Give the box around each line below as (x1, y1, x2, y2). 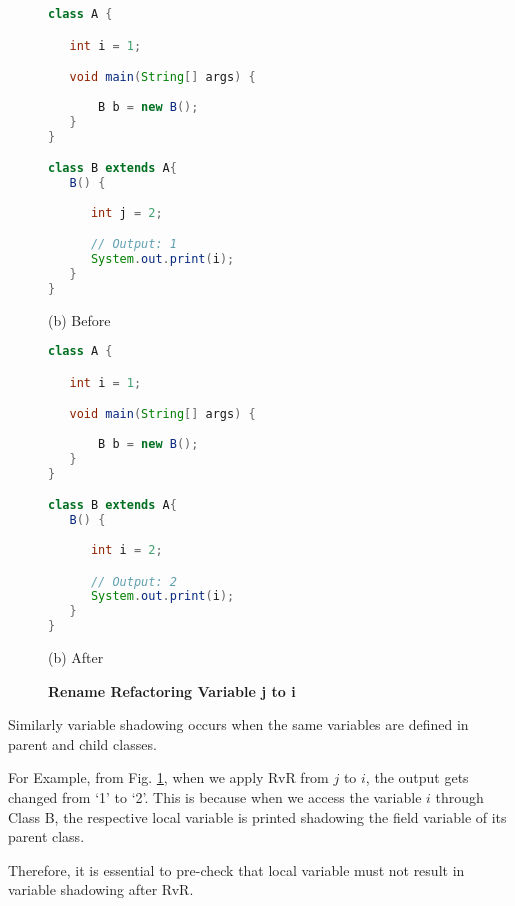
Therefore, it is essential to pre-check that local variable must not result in (8, 859, 465, 880)
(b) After (48, 647, 104, 668)
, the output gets (365, 767, 469, 788)
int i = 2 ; (90, 543, 163, 558)
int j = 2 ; (90, 205, 163, 220)
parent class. (8, 826, 85, 847)
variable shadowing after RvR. (8, 879, 194, 900)
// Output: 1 (90, 237, 177, 252)
